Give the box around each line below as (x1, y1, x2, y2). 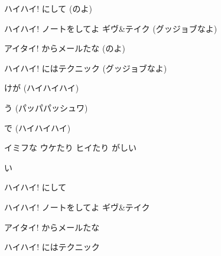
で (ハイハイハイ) (4, 121, 71, 134)
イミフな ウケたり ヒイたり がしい (4, 141, 136, 154)
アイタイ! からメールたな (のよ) (4, 42, 125, 54)
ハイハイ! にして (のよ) (4, 2, 92, 14)
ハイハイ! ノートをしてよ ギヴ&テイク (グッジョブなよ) (4, 22, 217, 34)
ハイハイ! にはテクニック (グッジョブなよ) (4, 61, 167, 74)
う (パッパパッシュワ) (4, 101, 88, 114)
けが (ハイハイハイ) (4, 82, 79, 94)
